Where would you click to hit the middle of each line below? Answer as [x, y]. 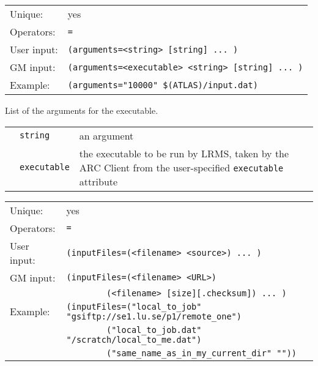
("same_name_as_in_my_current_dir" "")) [202, 353]
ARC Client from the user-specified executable [181, 167]
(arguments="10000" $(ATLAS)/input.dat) [163, 85]
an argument [106, 135]
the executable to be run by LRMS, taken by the [184, 153]
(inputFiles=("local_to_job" [134, 306]
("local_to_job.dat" [154, 330]
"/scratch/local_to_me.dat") [134, 339]
